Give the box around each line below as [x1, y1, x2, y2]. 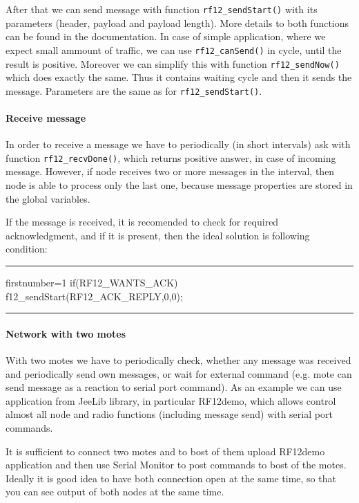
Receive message [6, 111, 86, 125]
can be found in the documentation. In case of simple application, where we [6, 29, 326, 44]
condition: [6, 241, 48, 256]
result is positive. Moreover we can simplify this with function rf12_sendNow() [6, 56, 340, 71]
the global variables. [6, 191, 90, 205]
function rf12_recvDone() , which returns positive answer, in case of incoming [6, 150, 336, 165]
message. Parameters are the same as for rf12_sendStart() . [6, 83, 262, 98]
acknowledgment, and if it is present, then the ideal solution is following [6, 228, 310, 242]
